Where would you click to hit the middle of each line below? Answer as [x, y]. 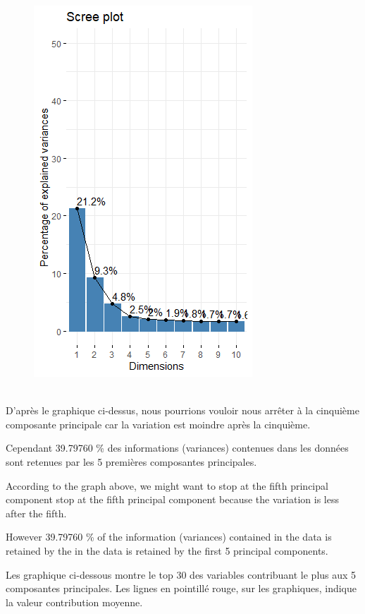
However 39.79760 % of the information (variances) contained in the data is [169, 537]
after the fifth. [36, 513]
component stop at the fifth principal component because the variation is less [172, 499]
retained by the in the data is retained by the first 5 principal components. [167, 550]
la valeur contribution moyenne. [74, 602]
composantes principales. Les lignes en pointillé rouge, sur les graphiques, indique [181, 588]
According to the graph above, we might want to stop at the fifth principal [167, 485]
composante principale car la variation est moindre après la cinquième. [158, 424]
